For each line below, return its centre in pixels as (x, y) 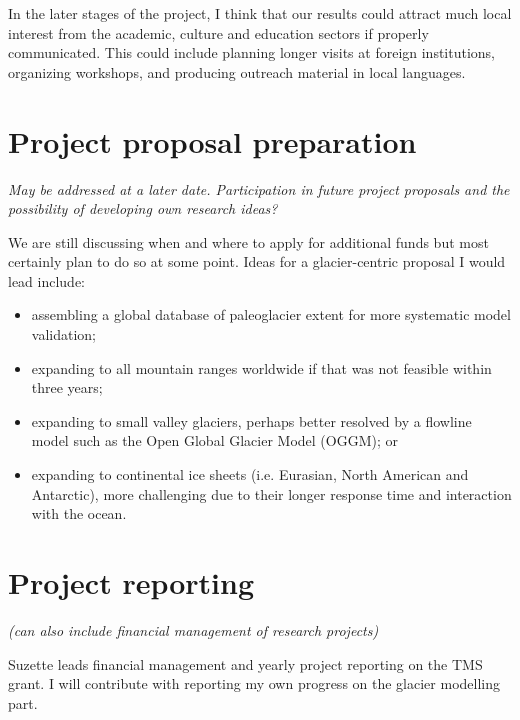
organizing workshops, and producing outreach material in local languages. (237, 71)
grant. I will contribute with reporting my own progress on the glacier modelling (254, 683)
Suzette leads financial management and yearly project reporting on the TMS (245, 663)
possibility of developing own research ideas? (143, 208)
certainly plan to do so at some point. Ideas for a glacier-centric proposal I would (257, 261)
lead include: (47, 280)
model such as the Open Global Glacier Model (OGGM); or (214, 440)
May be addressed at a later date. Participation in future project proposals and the (259, 188)
